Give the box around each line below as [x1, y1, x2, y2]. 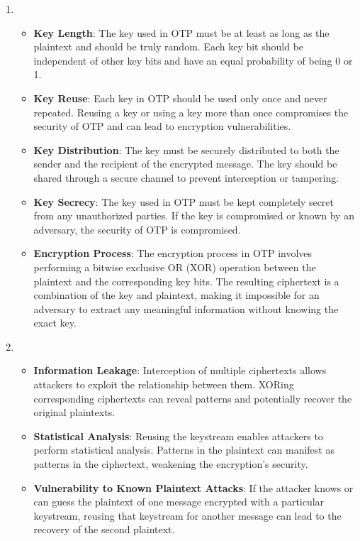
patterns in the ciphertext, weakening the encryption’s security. [33, 457, 308, 471]
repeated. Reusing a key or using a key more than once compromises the [33, 104, 349, 119]
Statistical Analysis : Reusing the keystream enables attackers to [33, 428, 323, 443]
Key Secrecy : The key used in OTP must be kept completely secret [33, 194, 334, 209]
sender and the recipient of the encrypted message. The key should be [33, 156, 337, 171]
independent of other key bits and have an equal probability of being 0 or [33, 53, 353, 67]
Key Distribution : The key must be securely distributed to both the [33, 142, 339, 157]
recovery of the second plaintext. [33, 522, 175, 537]
